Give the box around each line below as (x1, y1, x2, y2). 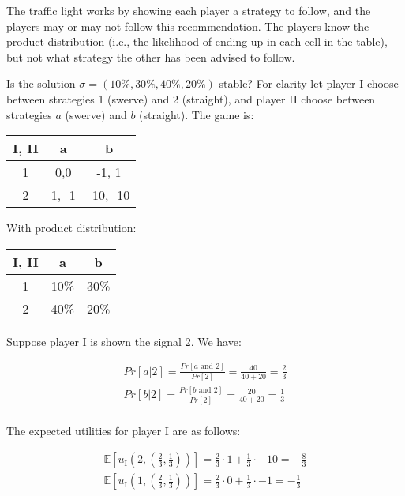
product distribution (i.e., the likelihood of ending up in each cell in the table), (6, 33, 388, 50)
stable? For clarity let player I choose (219, 75, 399, 92)
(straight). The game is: (139, 106, 254, 122)
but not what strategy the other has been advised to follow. (6, 48, 295, 65)
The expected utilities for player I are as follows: (6, 422, 241, 438)
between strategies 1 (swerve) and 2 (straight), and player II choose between (6, 90, 376, 107)
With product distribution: (6, 220, 137, 236)
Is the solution (6, 75, 76, 92)
